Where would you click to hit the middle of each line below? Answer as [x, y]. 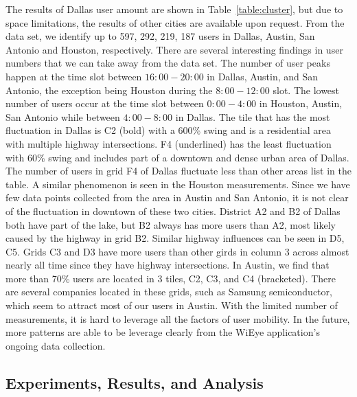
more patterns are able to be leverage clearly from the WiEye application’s [163, 332]
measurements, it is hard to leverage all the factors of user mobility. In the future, [178, 318]
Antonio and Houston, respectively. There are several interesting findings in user [174, 49]
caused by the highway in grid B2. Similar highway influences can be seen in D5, [175, 238]
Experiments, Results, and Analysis [135, 382]
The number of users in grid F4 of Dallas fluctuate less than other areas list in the [178, 171]
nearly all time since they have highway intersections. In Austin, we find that [168, 265]
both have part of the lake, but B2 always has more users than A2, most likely [171, 224]
